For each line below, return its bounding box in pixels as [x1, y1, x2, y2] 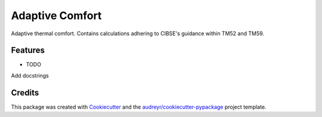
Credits [11, 87, 39, 98]
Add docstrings [11, 72, 49, 79]
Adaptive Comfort [11, 9, 102, 22]
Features [11, 45, 45, 56]
